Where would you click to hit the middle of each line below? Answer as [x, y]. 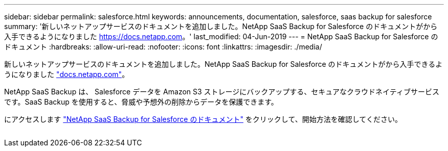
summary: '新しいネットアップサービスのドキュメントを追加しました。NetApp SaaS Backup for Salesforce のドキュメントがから [221, 26]
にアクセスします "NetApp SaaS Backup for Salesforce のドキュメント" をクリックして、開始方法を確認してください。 [203, 119]
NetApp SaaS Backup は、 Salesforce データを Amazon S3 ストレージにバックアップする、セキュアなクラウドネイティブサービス [222, 92]
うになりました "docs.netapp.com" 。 [67, 74]
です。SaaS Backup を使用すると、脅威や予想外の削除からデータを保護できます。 [141, 102]
